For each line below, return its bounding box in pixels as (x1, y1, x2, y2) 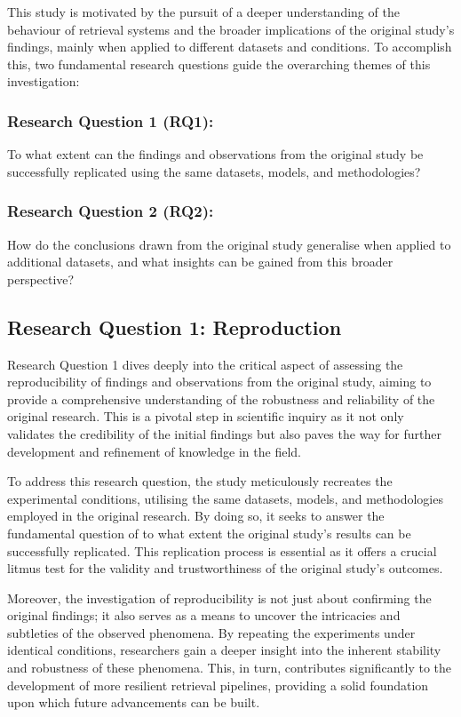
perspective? (7, 269, 75, 288)
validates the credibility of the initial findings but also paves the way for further (7, 424, 441, 442)
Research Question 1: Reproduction (7, 313, 342, 340)
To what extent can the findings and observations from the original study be (7, 145, 424, 163)
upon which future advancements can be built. (7, 693, 260, 712)
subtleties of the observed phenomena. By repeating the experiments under (7, 623, 416, 641)
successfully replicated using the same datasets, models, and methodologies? (7, 162, 421, 180)
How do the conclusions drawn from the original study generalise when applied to (7, 235, 451, 253)
